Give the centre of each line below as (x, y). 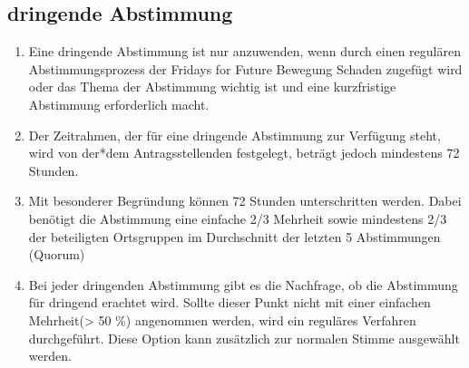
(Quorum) (57, 254)
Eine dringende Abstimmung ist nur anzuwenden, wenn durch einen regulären (244, 51)
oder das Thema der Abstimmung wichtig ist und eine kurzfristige (212, 87)
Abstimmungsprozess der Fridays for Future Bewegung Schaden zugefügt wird (245, 68)
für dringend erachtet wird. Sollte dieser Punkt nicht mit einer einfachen (230, 302)
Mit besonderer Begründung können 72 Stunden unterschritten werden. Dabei (245, 201)
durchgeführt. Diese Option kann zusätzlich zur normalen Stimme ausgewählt (244, 338)
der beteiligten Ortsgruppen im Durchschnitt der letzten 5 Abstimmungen (234, 236)
